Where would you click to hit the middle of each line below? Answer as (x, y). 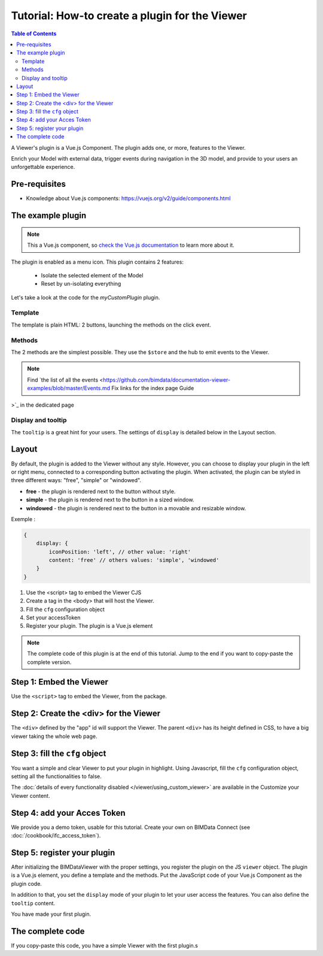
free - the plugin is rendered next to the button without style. (101, 491)
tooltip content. (33, 903)
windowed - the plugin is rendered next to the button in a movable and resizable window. (136, 508)
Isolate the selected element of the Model (92, 275)
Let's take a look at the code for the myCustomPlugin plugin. (86, 297)
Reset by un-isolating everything (81, 284)
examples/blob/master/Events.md (69, 388)
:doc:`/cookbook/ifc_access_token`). (56, 836)
